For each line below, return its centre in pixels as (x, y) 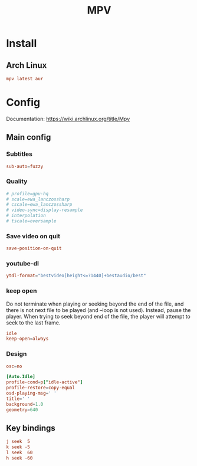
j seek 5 (18, 442)
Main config (29, 137)
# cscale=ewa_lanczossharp (39, 205)
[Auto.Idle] (21, 377)
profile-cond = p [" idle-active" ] (45, 382)
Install (22, 43)
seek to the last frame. (33, 323)
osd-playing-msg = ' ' (32, 393)
